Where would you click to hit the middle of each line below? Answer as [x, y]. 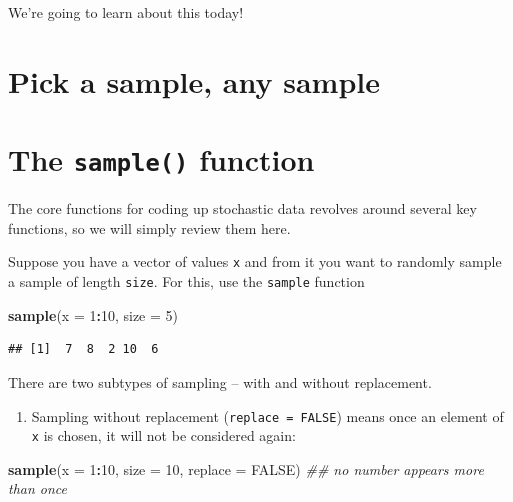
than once [38, 488]
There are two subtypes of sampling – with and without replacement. [220, 381]
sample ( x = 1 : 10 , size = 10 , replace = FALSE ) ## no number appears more [246, 468]
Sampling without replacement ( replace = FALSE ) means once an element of [267, 415]
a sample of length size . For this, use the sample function [186, 281]
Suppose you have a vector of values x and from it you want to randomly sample [255, 261]
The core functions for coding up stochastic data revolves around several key [242, 208]
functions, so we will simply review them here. [149, 227]
